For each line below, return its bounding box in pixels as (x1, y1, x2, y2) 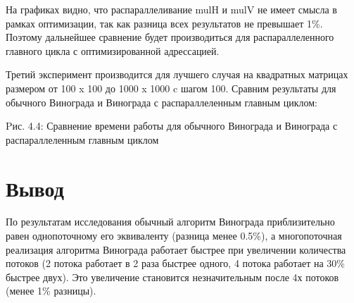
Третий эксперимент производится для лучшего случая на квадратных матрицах (6, 67, 348, 82)
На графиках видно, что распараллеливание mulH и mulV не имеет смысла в (6, 2, 337, 16)
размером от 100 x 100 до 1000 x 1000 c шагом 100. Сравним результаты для (6, 80, 336, 95)
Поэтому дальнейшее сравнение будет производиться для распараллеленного (6, 30, 334, 44)
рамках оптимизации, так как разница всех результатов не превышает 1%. (6, 16, 323, 30)
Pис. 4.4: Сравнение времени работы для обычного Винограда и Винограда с (6, 118, 338, 133)
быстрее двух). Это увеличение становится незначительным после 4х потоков (6, 269, 339, 284)
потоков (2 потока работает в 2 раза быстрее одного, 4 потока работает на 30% (6, 256, 345, 271)
